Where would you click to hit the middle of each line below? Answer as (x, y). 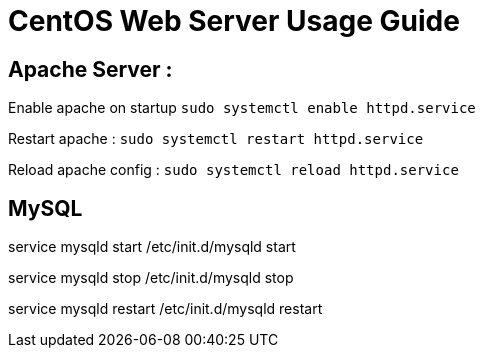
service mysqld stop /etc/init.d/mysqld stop (151, 278)
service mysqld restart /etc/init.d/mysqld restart (165, 309)
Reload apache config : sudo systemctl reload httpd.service (233, 170)
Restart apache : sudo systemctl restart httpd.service (216, 139)
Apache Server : (90, 69)
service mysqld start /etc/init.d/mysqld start (152, 247)
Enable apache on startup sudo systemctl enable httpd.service (242, 108)
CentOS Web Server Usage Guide (234, 21)
